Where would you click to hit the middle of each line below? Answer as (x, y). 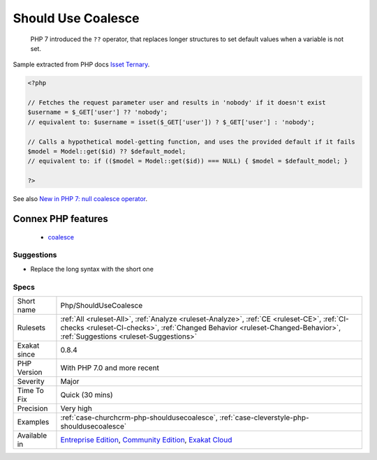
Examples (33, 422)
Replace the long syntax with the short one (92, 269)
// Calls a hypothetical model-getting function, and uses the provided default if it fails (191, 142)
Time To (31, 390)
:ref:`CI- (336, 319)
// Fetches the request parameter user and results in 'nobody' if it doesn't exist (177, 103)
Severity (31, 381)
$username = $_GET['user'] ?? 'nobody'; (97, 112)
